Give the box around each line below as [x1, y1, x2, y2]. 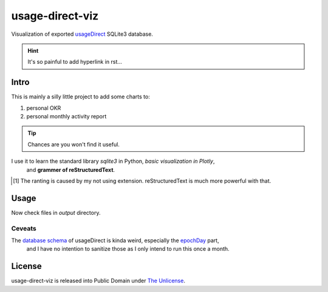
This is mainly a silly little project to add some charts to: [11, 93, 150, 100]
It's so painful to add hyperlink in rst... [27, 58, 123, 66]
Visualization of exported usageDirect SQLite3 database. [11, 30, 153, 38]
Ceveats [11, 224, 36, 233]
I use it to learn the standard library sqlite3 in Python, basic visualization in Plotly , [11, 158, 215, 165]
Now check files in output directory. [11, 209, 101, 216]
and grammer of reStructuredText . [26, 166, 115, 173]
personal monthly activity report [26, 113, 107, 120]
